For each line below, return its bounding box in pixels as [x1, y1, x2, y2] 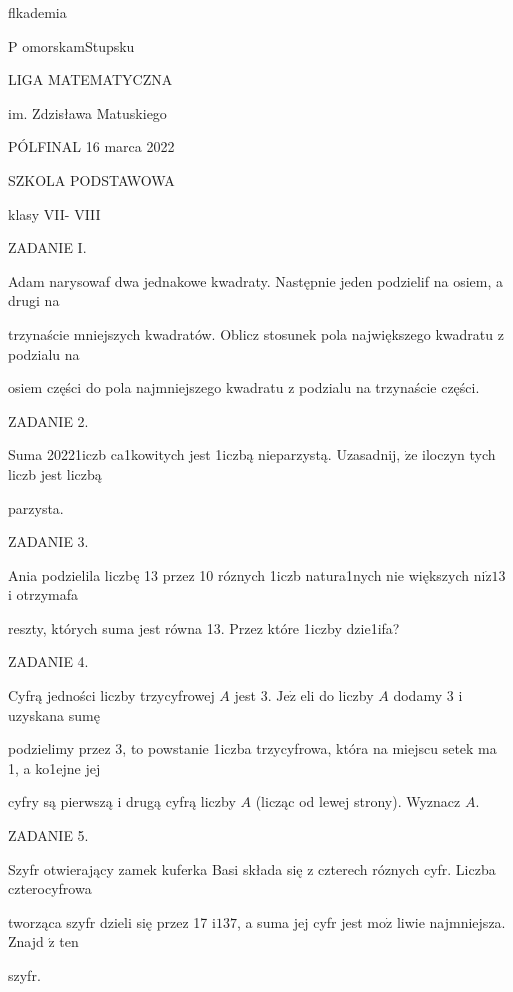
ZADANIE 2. [8, 410, 89, 431]
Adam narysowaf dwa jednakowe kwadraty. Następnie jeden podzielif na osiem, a [8, 270, 503, 291]
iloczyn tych [422, 444, 496, 465]
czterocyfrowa [8, 878, 92, 899]
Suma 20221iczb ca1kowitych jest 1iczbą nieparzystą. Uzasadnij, [8, 444, 401, 465]
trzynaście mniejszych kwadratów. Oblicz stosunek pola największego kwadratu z [8, 323, 504, 344]
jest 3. [234, 685, 272, 706]
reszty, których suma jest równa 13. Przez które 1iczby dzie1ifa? [8, 617, 400, 638]
